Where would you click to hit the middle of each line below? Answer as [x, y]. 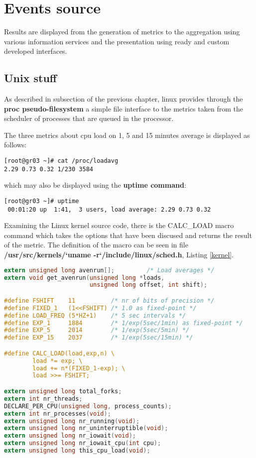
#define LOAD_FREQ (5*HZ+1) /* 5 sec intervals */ [95, 315]
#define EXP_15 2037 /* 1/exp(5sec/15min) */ [99, 338]
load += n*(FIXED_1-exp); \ [79, 368]
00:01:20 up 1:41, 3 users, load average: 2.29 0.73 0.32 [109, 209]
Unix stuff [30, 78]
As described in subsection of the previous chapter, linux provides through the [124, 99]
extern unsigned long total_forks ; [63, 392]
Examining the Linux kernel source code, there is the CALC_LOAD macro [119, 225]
